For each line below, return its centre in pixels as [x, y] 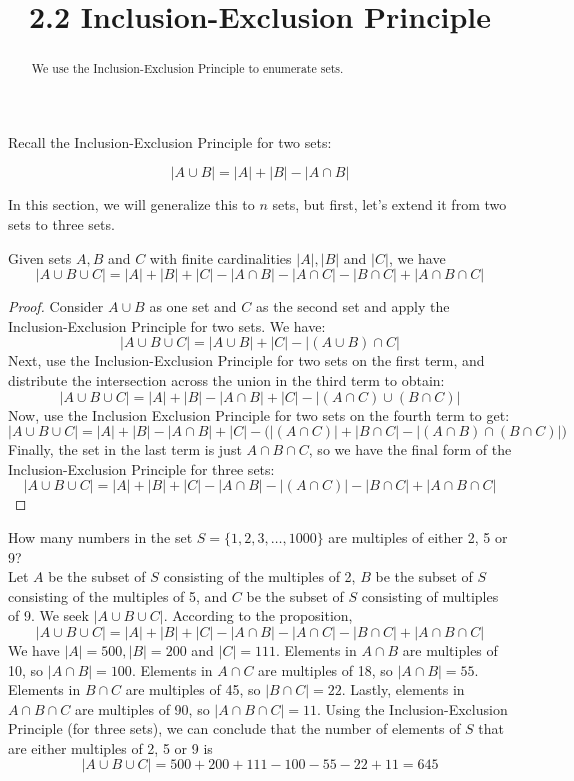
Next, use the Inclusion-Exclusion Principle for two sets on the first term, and [246, 360]
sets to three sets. [61, 224]
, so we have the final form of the [410, 449]
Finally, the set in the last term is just [125, 449]
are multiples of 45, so [193, 689]
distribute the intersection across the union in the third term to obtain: [226, 379]
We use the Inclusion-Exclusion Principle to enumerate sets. [187, 68]
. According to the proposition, [258, 615]
